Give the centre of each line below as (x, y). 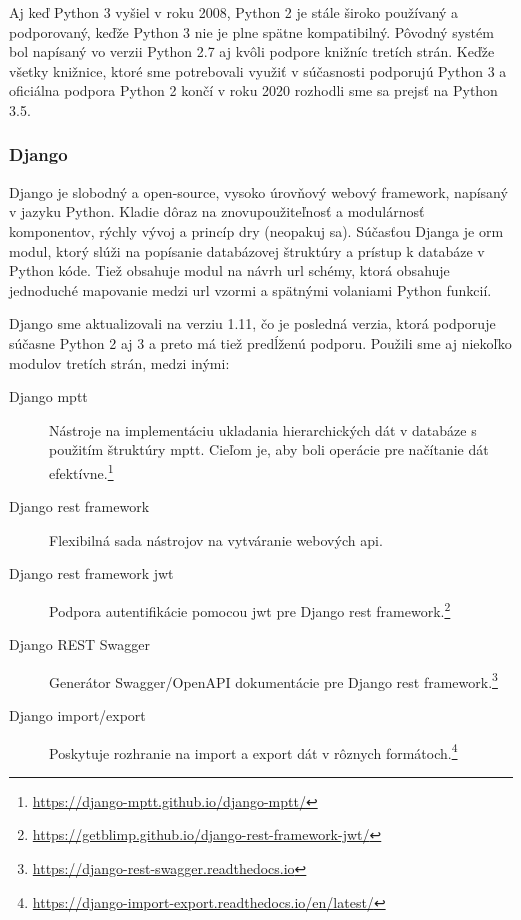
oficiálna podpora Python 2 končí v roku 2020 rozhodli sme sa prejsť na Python (253, 90)
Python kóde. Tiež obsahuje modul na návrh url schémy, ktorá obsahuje (229, 270)
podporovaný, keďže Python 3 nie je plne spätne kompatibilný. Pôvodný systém (251, 31)
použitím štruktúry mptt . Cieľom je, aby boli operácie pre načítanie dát (269, 449)
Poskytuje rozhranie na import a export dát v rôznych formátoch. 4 (253, 751)
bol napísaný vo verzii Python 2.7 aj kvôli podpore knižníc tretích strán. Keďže (252, 51)
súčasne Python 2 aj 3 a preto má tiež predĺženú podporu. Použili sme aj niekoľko (260, 342)
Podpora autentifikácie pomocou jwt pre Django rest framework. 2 (250, 609)
